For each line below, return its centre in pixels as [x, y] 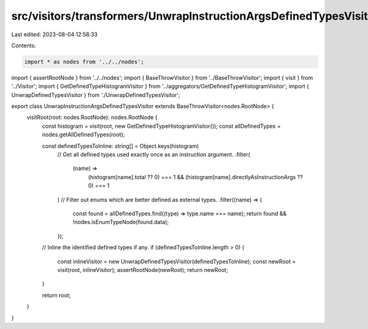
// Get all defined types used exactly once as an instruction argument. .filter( [154, 155]
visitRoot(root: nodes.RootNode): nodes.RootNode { [92, 117]
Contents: [24, 45]
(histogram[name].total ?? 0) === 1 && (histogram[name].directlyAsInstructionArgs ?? [195, 177]
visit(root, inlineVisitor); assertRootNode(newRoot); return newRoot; [143, 269]
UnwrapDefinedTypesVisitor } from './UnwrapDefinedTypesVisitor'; [96, 95]
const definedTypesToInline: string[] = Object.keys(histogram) [121, 146]
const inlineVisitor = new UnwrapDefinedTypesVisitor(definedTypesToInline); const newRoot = [177, 261]
